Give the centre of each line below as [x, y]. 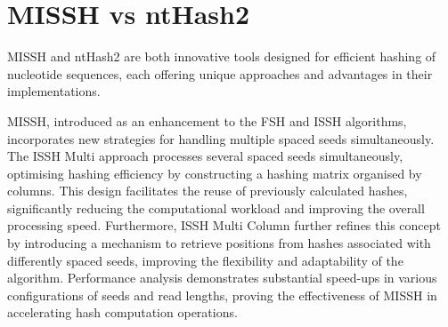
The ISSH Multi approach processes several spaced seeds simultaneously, [205, 156]
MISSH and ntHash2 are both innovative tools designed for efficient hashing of [222, 56]
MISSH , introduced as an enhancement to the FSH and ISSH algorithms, [207, 120]
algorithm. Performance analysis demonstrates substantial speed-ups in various [222, 278]
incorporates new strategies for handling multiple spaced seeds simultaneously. [221, 138]
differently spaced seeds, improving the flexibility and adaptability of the [205, 260]
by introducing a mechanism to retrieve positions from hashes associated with [219, 243]
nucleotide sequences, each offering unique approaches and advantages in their [220, 73]
